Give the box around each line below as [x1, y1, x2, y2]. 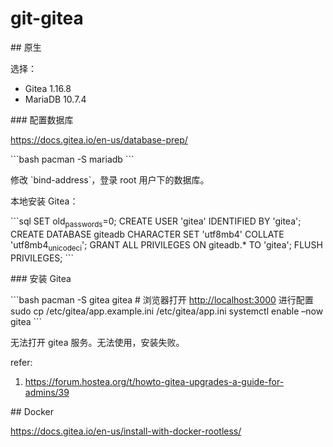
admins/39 [24, 386, 70, 398]
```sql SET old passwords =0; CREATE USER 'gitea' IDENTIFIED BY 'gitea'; [10, 215, 302, 229]
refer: [10, 356, 33, 368]
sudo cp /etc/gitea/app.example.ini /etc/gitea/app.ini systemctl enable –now [10, 305, 324, 317]
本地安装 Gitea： [10, 195, 79, 207]
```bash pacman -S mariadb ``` [10, 153, 135, 165]
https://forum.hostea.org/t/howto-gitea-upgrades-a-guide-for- [24, 375, 285, 387]
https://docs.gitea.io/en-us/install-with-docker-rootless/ [10, 425, 242, 437]
